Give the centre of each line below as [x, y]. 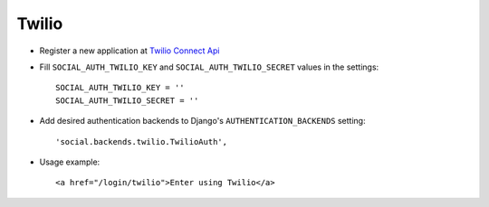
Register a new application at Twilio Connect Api [129, 51]
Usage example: [70, 162]
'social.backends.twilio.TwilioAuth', [142, 141]
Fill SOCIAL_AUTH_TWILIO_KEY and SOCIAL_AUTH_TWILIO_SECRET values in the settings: [209, 67]
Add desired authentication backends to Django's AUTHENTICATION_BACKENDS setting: [202, 121]
